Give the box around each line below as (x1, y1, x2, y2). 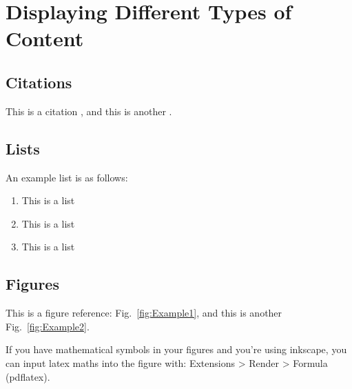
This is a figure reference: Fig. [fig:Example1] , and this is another (6, 306, 282, 320)
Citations (6, 71, 72, 92)
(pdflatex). (6, 369, 50, 383)
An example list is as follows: (6, 170, 128, 184)
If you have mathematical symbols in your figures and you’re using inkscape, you (6, 342, 347, 357)
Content (6, 24, 84, 52)
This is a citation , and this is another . (6, 103, 172, 118)
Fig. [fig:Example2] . (6, 319, 90, 333)
